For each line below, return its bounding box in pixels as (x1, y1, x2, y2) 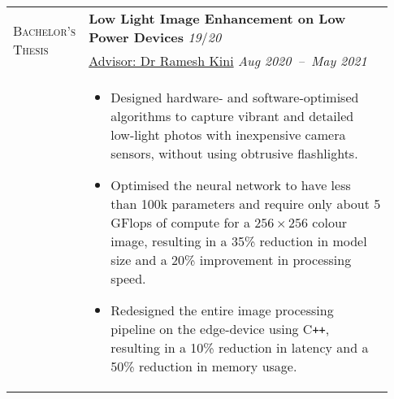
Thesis (13, 39, 49, 59)
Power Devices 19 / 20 (89, 28, 222, 46)
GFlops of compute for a (110, 213, 250, 232)
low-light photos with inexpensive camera (110, 125, 346, 144)
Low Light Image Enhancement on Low (89, 9, 346, 28)
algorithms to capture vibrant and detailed (110, 106, 354, 125)
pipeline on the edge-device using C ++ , (110, 319, 330, 338)
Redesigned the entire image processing (110, 301, 334, 319)
